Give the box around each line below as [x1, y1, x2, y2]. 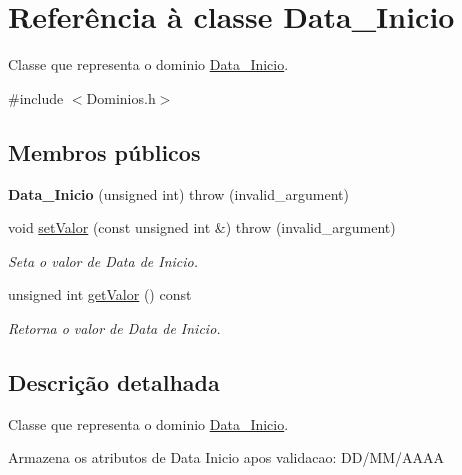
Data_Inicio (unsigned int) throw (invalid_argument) [8, 183, 349, 204]
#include [8, 87, 64, 108]
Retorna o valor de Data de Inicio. [8, 317, 221, 338]
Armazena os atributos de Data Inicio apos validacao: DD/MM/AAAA [8, 447, 445, 468]
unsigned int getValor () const [8, 284, 192, 305]
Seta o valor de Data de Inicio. [8, 250, 199, 271]
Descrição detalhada [8, 366, 220, 397]
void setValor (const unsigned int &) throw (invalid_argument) [8, 217, 396, 238]
